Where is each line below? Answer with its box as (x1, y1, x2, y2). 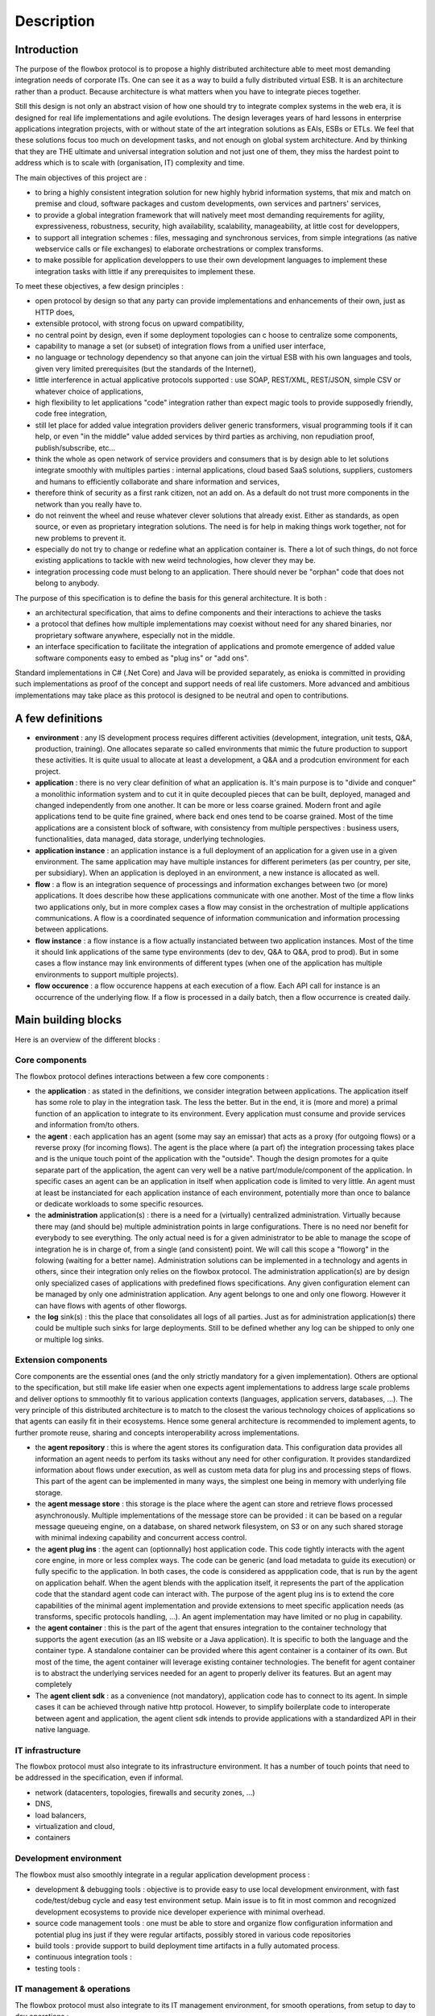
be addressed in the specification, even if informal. (14, 1772, 184, 1782)
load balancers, (35, 1810, 87, 1820)
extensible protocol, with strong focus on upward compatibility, (35, 319, 245, 328)
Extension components (14, 1355, 108, 1366)
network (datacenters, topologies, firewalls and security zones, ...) (35, 1787, 255, 1797)
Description (14, 12, 96, 30)
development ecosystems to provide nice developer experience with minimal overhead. (35, 1907, 325, 1917)
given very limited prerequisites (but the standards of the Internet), (35, 364, 257, 373)
